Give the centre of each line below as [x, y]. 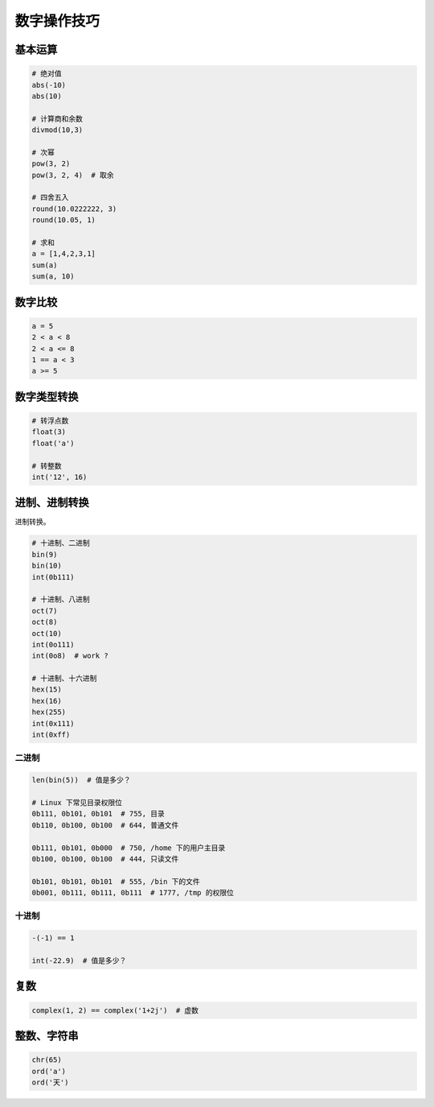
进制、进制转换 [52, 503]
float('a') [53, 443]
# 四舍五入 [50, 198]
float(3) [49, 432]
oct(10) [47, 633]
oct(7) [45, 611]
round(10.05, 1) [64, 220]
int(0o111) [53, 644]
